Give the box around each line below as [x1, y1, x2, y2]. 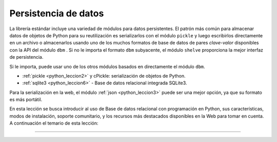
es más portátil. [9, 97, 43, 103]
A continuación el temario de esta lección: [9, 120, 98, 126]
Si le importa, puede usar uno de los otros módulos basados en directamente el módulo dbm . [9, 63, 205, 69]
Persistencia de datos [9, 8, 104, 19]
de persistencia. [9, 54, 44, 60]
